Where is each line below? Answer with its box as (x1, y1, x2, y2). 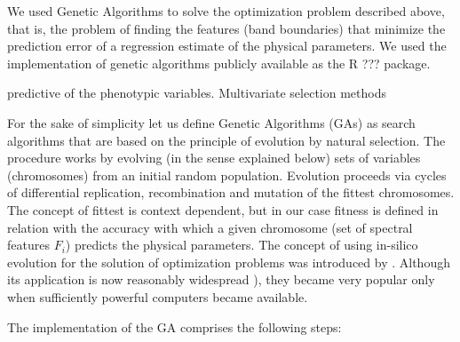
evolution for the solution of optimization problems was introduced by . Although (7, 252, 450, 271)
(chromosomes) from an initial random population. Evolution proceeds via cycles (7, 165, 447, 184)
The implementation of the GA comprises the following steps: (7, 317, 342, 336)
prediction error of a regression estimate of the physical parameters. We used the (7, 36, 447, 55)
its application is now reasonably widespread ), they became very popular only (7, 270, 435, 289)
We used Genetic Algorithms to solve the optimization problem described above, (7, 2, 445, 20)
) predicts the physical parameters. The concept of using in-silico (65, 235, 418, 254)
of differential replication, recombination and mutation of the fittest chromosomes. (7, 183, 455, 202)
